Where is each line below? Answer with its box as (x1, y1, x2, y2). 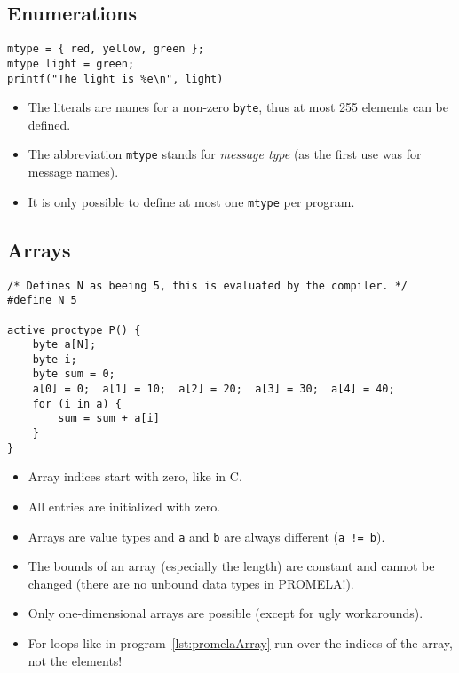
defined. (28, 115, 71, 133)
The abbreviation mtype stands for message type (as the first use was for (28, 145, 422, 163)
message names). (28, 162, 119, 181)
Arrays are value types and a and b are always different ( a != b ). (28, 527, 385, 545)
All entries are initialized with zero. (28, 497, 221, 515)
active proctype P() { (7, 323, 141, 336)
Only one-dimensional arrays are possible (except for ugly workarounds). (28, 604, 423, 622)
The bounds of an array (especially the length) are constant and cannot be (28, 557, 435, 575)
